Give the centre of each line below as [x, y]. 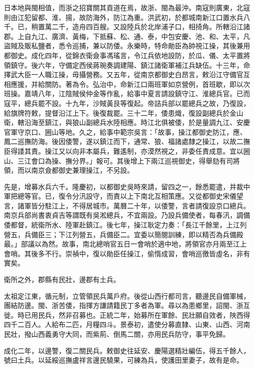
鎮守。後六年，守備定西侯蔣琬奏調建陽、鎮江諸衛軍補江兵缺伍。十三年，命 [130, 65]
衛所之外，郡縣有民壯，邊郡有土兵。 [62, 279]
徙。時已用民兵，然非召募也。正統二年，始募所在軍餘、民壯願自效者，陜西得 [127, 315]
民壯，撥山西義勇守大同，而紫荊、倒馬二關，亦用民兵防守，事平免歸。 [117, 334]
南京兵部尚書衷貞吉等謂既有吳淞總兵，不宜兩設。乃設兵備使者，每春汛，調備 [127, 215]
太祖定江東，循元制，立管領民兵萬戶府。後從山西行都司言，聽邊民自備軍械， [127, 296]
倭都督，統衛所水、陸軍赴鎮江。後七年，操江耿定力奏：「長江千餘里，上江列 [125, 225]
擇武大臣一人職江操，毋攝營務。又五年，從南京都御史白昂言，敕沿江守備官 [124, 74]
